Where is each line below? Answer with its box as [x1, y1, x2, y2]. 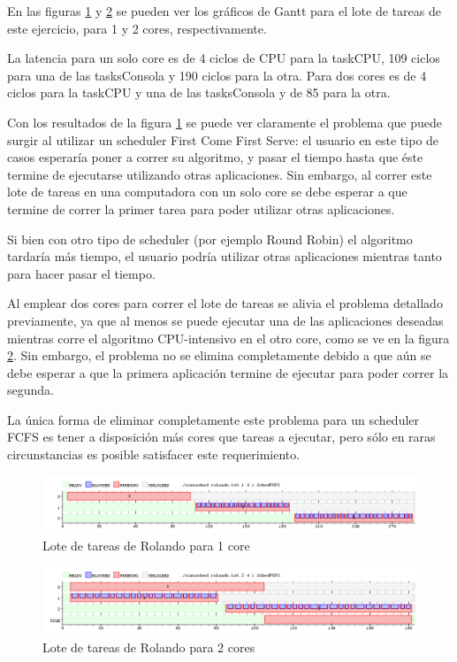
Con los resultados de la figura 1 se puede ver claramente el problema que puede [7, 112, 443, 131]
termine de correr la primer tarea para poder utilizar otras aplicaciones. [7, 199, 395, 218]
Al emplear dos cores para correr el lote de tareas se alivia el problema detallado [7, 294, 443, 312]
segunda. [7, 381, 54, 399]
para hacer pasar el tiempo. [7, 264, 156, 282]
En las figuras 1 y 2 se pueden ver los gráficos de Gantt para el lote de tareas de [7, 2, 441, 19]
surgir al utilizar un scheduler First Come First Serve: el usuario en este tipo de [7, 130, 439, 149]
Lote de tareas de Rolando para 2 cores [42, 638, 255, 657]
